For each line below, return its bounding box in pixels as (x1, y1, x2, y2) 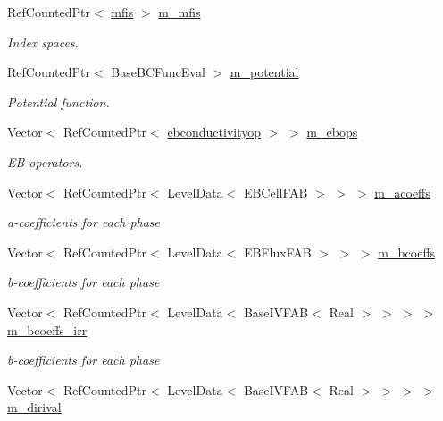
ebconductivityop (167, 122, 262, 141)
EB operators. (7, 152, 83, 171)
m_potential (230, 63, 299, 81)
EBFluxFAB (243, 242, 312, 261)
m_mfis (158, 3, 201, 21)
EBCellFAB (243, 182, 308, 201)
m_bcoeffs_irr (7, 320, 88, 339)
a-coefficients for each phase (7, 213, 161, 232)
